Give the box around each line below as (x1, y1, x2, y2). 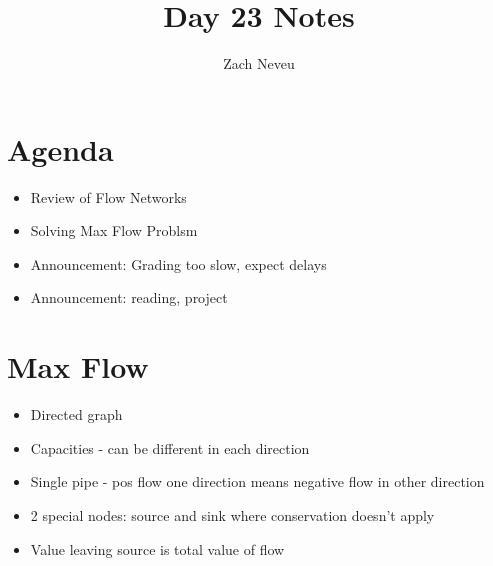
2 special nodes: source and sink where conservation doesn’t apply (30, 504, 435, 525)
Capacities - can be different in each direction (30, 437, 310, 458)
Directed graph (30, 404, 123, 425)
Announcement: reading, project (30, 287, 228, 308)
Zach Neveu (223, 53, 295, 74)
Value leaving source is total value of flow (30, 538, 285, 559)
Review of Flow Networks (30, 186, 187, 207)
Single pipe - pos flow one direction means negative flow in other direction (30, 471, 485, 492)
